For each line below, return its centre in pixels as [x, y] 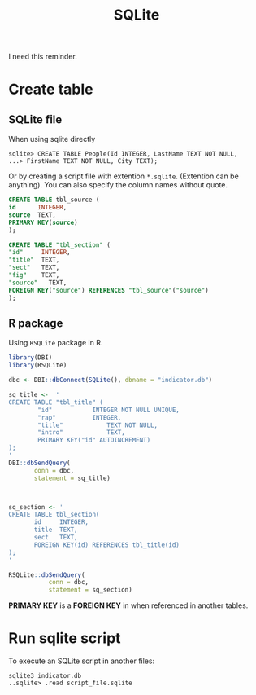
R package [36, 323]
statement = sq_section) [90, 590]
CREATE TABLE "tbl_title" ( [56, 402]
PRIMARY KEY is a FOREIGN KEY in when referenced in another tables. [128, 605]
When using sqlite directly [52, 139]
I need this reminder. [43, 57]
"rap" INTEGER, [80, 417]
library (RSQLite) [38, 365]
